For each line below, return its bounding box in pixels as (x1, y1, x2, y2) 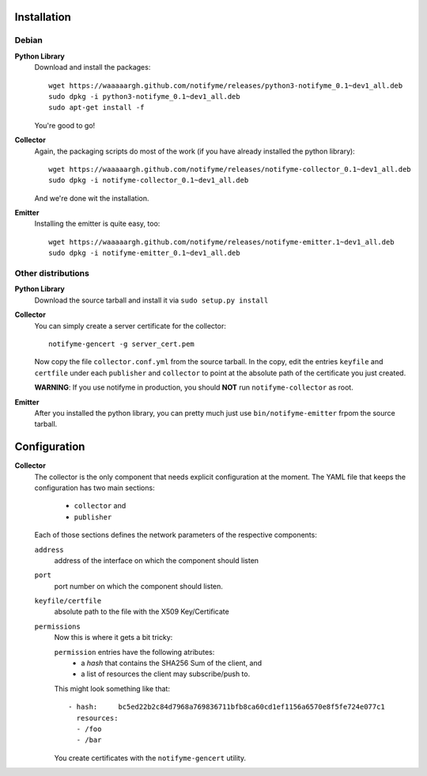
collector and (74, 501, 127, 511)
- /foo (76, 725, 102, 733)
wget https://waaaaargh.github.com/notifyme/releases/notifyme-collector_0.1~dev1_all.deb (48, 165, 411, 173)
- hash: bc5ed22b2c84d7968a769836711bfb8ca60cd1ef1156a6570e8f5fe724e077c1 (68, 702, 385, 712)
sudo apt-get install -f (48, 103, 145, 112)
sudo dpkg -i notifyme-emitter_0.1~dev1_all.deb (48, 249, 240, 257)
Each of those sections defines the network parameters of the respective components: (34, 531, 318, 540)
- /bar (76, 736, 102, 744)
